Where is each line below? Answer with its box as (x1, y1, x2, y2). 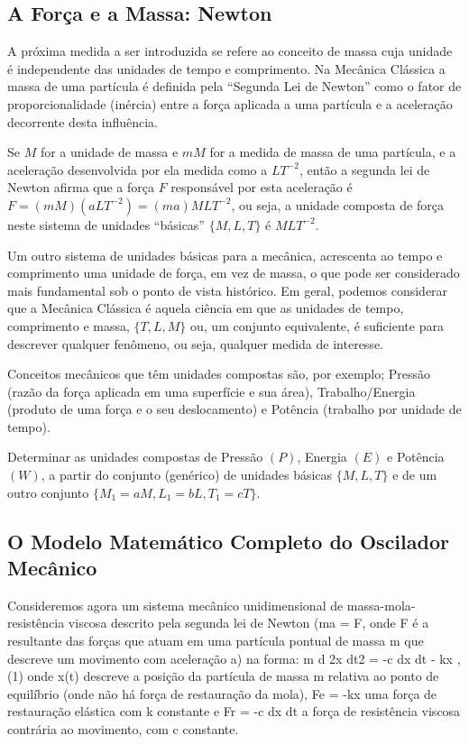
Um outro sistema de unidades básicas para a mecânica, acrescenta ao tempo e (7, 245, 443, 264)
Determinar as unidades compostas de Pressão (7, 447, 263, 466)
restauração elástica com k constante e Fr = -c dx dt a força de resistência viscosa (7, 702, 461, 721)
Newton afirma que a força (7, 178, 155, 197)
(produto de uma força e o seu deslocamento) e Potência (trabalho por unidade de (7, 400, 462, 418)
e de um (392, 465, 437, 484)
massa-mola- (346, 595, 416, 614)
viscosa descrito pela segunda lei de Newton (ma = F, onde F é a (68, 613, 429, 632)
